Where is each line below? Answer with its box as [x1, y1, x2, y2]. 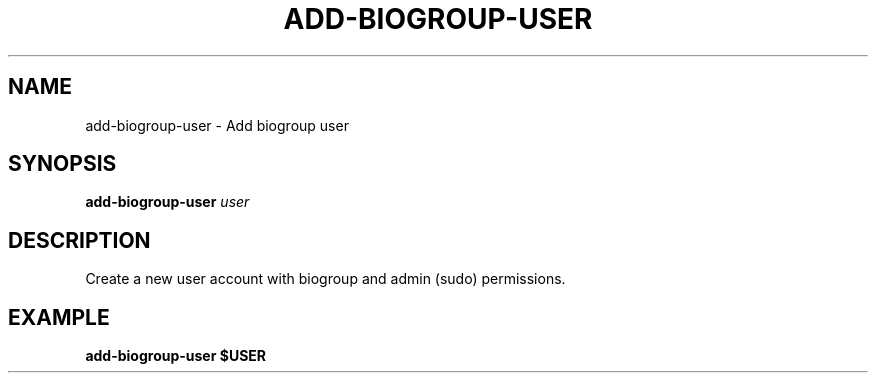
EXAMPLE [8, 304, 110, 330]
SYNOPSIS [8, 151, 117, 177]
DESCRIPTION [8, 227, 151, 253]
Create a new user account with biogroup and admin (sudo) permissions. [85, 270, 566, 288]
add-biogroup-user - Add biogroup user [85, 116, 349, 134]
